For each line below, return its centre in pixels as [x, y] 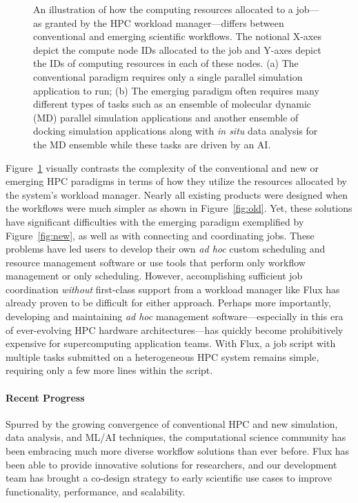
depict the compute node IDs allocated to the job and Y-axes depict [177, 49]
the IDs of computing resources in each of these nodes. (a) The [166, 63]
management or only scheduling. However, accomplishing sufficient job [154, 276]
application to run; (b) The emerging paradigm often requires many [176, 90]
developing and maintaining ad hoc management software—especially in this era [175, 316]
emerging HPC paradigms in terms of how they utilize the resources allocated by [176, 181]
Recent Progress [45, 397]
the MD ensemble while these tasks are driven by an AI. [152, 144]
